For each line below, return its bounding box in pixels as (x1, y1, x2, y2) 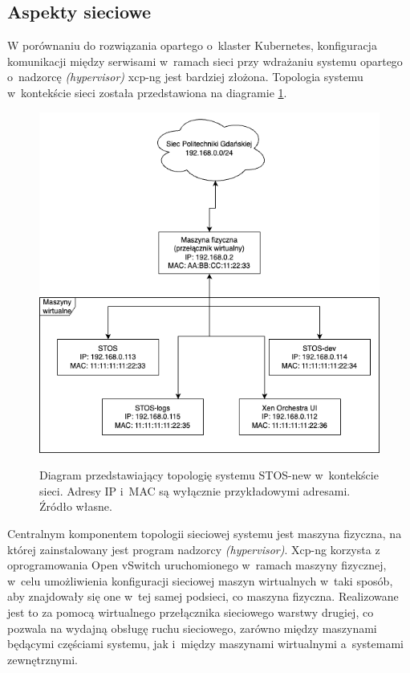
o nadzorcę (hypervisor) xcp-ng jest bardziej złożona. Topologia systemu (7, 68, 363, 85)
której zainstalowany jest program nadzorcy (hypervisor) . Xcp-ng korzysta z (7, 540, 380, 557)
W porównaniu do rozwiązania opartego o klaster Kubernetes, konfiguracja (7, 37, 377, 54)
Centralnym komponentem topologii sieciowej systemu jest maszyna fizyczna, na (7, 524, 402, 541)
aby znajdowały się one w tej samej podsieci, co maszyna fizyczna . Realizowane (7, 588, 399, 605)
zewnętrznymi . (7, 651, 78, 667)
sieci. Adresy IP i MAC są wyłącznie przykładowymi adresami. (39, 482, 351, 499)
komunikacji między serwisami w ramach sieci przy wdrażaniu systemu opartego (7, 52, 403, 69)
